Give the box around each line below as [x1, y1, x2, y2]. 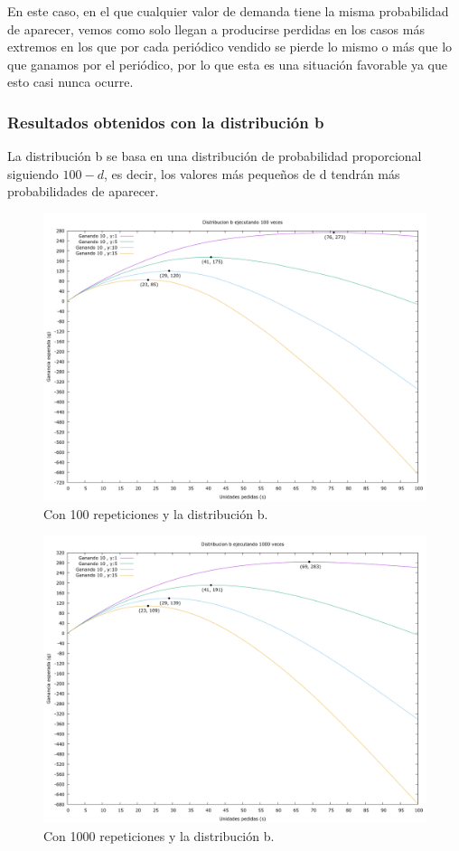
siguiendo [7, 164, 59, 183]
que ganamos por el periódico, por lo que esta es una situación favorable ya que [7, 54, 447, 73]
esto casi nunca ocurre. [7, 72, 134, 91]
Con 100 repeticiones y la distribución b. [43, 504, 268, 523]
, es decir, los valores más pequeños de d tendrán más [103, 164, 400, 183]
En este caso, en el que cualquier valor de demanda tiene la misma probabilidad [7, 2, 449, 20]
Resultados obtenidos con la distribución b [7, 110, 324, 133]
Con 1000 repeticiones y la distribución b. [43, 826, 275, 845]
